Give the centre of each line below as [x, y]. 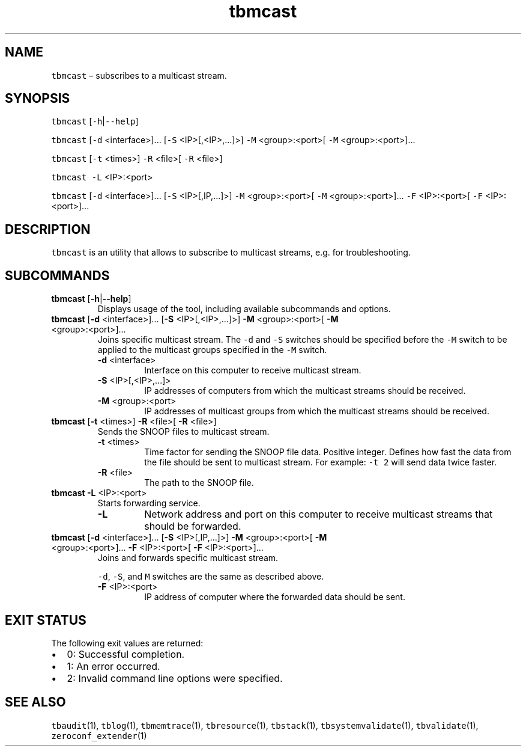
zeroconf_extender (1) [99, 735]
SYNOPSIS [38, 99]
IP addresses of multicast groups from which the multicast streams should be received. [317, 411]
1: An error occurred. [113, 666]
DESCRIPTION [48, 229]
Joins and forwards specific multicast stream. [188, 558]
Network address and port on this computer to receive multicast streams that [319, 514]
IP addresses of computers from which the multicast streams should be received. [305, 391]
